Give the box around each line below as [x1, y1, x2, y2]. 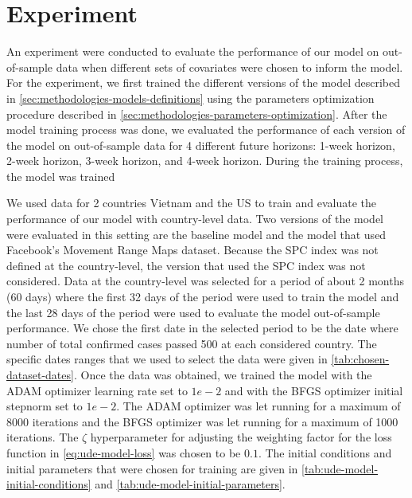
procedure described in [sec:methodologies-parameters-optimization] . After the [6, 105, 387, 122]
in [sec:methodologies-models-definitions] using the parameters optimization [6, 89, 375, 106]
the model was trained [6, 167, 115, 184]
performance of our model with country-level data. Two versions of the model [6, 210, 384, 227]
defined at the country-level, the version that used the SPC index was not [6, 257, 366, 273]
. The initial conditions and [258, 444, 392, 461]
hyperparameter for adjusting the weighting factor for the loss [90, 429, 392, 445]
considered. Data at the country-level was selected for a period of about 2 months [6, 273, 404, 289]
